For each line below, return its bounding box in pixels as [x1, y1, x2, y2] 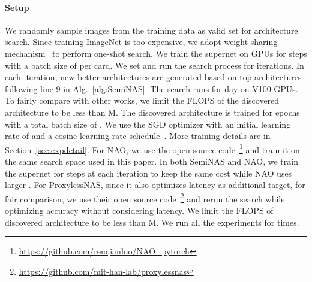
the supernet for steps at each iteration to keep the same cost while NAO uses [5, 166, 292, 179]
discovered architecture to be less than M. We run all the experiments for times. [5, 216, 299, 228]
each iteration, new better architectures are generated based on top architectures [5, 71, 302, 83]
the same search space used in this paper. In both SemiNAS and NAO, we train [5, 154, 298, 167]
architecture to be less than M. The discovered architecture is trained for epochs [5, 105, 300, 118]
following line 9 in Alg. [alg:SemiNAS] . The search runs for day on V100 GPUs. [5, 82, 298, 95]
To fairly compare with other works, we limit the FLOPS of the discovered [5, 94, 280, 107]
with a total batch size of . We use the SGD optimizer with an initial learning [5, 117, 291, 130]
